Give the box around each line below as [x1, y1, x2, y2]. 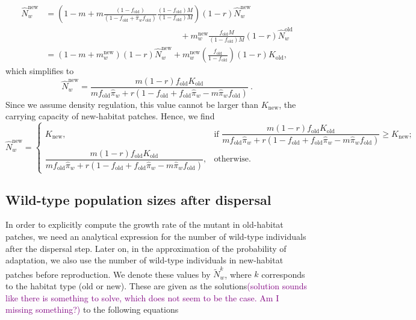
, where [225, 268, 252, 280]
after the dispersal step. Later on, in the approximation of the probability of [5, 242, 287, 254]
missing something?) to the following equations [5, 303, 179, 316]
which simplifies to [5, 64, 74, 77]
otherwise [214, 155, 249, 164]
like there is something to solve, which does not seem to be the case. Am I [5, 291, 279, 304]
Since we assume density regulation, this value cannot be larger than [5, 98, 259, 110]
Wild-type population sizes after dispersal [5, 190, 272, 209]
